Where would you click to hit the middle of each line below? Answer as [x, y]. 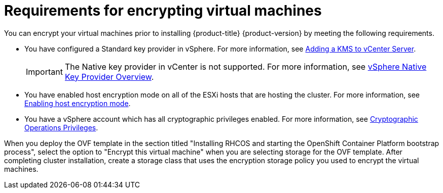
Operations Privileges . [61, 127]
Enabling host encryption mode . [78, 103]
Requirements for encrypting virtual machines [163, 11]
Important [44, 71]
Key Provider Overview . [109, 77]
